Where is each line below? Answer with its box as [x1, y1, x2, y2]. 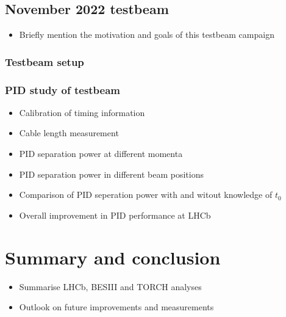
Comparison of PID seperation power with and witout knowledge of [19, 188, 273, 201]
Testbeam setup [5, 54, 84, 69]
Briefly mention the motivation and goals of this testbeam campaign [19, 28, 274, 41]
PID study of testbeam [5, 82, 121, 97]
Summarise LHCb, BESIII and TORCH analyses [19, 280, 202, 293]
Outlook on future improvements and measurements [19, 301, 214, 313]
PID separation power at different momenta [19, 147, 183, 160]
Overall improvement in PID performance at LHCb [19, 208, 211, 221]
